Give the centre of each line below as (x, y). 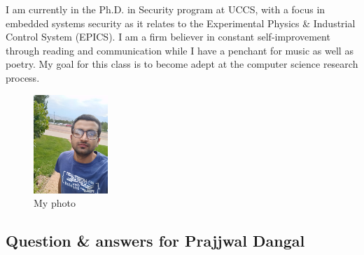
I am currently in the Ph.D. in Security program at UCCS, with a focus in (166, 9)
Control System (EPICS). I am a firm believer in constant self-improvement (168, 37)
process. (23, 77)
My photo (55, 203)
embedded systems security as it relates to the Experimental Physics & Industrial (181, 23)
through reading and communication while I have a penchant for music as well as (180, 50)
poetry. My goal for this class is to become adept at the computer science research (182, 64)
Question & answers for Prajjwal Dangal (155, 241)
